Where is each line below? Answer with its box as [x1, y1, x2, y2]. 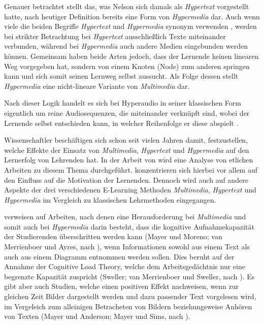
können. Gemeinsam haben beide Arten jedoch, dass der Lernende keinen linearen [4, 50, 259, 61]
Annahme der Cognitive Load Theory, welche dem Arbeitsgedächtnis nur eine [4, 261, 245, 272]
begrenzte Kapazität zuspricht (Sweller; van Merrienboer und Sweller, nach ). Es [4, 271, 255, 281]
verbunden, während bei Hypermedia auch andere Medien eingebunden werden [4, 41, 248, 51]
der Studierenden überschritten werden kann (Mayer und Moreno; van [4, 231, 222, 242]
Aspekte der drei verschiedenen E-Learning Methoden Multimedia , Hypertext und [4, 184, 256, 195]
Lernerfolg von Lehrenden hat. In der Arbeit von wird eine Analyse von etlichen [4, 154, 253, 165]
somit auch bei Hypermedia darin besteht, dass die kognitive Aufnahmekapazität [4, 221, 254, 232]
